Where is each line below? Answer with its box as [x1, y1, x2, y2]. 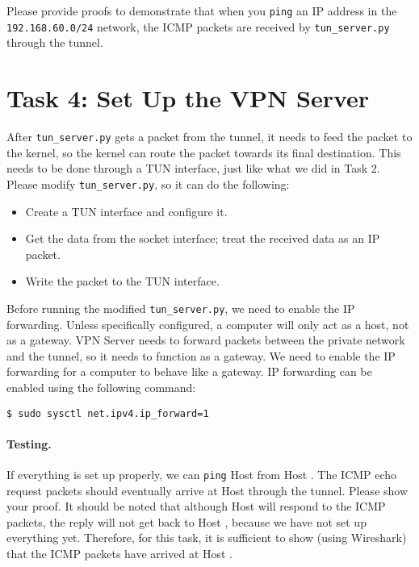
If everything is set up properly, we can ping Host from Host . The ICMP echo [6, 465, 397, 482]
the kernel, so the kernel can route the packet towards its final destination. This [6, 144, 401, 161]
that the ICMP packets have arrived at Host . [6, 545, 233, 562]
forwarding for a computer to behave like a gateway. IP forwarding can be [6, 363, 372, 380]
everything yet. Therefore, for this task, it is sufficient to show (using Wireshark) [6, 529, 407, 546]
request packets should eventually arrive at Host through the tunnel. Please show [6, 482, 409, 498]
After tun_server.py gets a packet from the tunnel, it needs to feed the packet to [6, 128, 413, 145]
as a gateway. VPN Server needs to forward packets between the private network [6, 331, 405, 348]
